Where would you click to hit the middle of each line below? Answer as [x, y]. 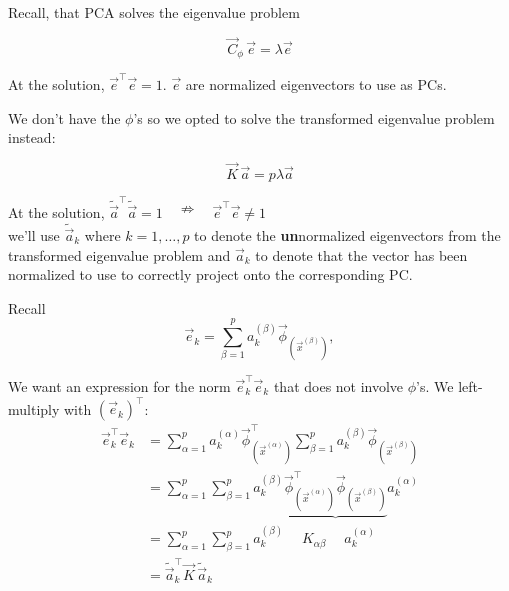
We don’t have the [64, 117]
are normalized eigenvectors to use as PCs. [316, 83]
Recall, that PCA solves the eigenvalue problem [154, 12]
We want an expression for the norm [119, 386]
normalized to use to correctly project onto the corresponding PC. [210, 274]
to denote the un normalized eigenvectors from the [347, 234]
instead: [32, 137]
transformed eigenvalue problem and [119, 254]
